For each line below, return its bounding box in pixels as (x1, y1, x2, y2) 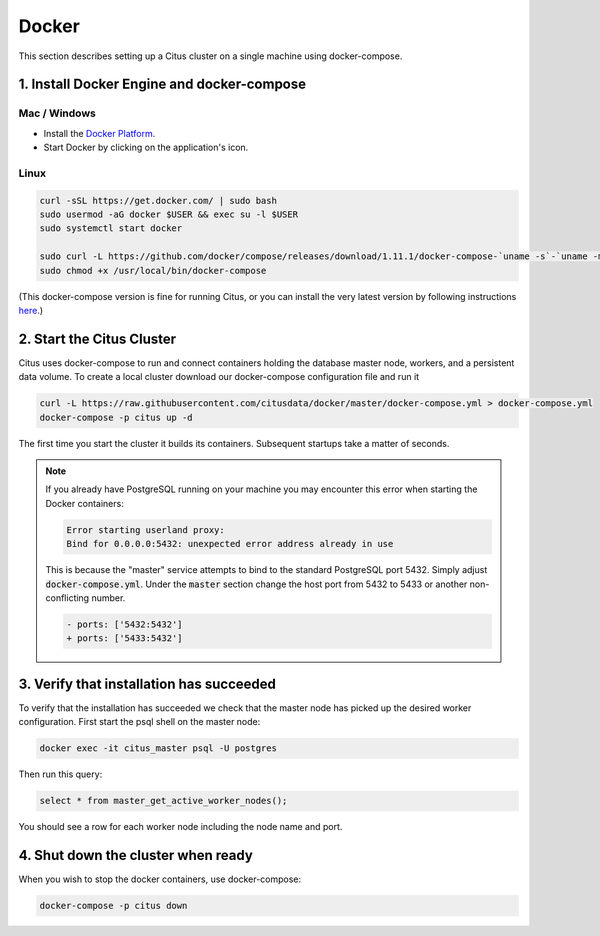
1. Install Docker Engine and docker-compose (18, 76, 307, 93)
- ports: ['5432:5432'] (66, 618, 184, 630)
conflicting (45, 591, 90, 604)
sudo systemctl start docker (39, 223, 183, 234)
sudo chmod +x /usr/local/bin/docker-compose (39, 265, 267, 276)
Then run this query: (18, 768, 103, 780)
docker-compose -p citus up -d (39, 411, 194, 423)
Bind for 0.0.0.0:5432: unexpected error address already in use (66, 538, 394, 550)
